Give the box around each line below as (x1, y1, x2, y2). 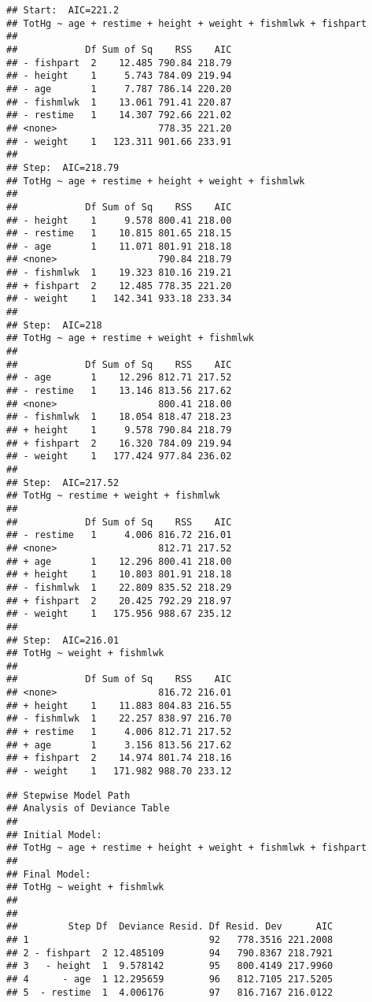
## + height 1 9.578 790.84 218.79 (6, 425, 232, 436)
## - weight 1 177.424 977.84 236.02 (6, 451, 232, 462)
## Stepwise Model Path (6, 789, 131, 801)
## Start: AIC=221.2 (6, 5, 120, 16)
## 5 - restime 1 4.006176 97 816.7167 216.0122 (6, 986, 333, 998)
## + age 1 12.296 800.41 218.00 (6, 555, 232, 567)
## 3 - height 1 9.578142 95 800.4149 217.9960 (6, 960, 333, 972)
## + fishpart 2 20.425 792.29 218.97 (6, 595, 232, 607)
